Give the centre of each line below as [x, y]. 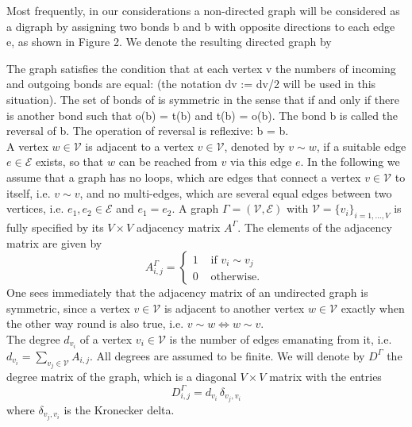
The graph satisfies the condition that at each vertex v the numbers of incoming [201, 68]
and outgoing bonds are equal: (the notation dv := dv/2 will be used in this [191, 84]
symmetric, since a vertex [68, 308]
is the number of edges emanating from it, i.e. [281, 339]
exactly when [373, 308]
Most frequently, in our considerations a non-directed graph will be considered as [203, 10]
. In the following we [350, 162]
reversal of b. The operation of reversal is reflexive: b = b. [148, 131]
